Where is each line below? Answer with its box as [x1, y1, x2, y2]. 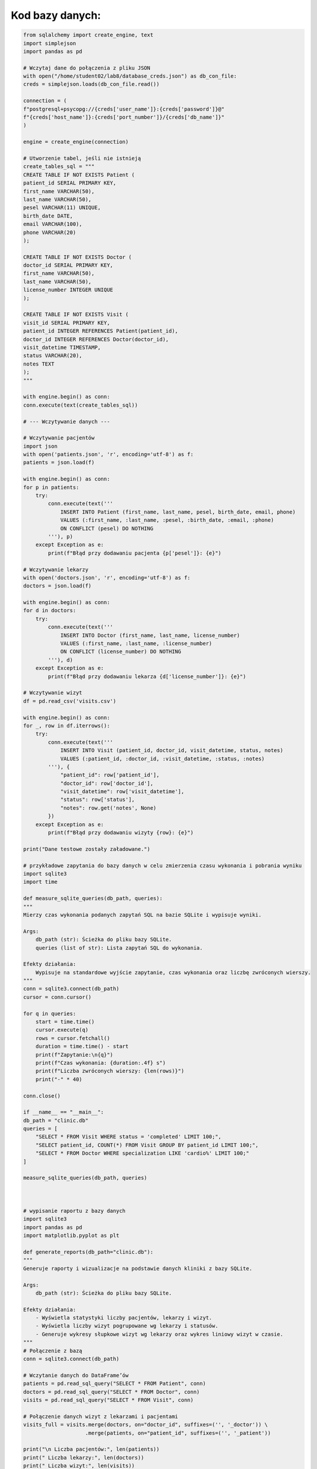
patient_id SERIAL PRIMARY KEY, [23, 180, 117, 186]
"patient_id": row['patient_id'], [60, 772, 160, 779]
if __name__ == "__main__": [23, 1109, 104, 1116]
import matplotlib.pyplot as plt [23, 1232, 120, 1239]
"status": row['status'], [60, 796, 135, 803]
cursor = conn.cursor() [23, 994, 92, 1000]
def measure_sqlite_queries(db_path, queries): [23, 895, 163, 902]
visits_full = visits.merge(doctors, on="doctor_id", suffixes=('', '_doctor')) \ [23, 1421, 268, 1428]
